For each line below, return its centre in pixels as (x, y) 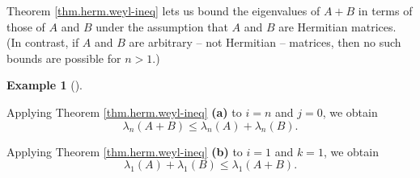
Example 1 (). (45, 85)
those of (26, 26)
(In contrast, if (43, 42)
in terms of (385, 10)
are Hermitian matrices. (337, 26)
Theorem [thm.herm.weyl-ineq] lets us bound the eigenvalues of (163, 10)
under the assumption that (162, 26)
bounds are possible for (64, 58)
